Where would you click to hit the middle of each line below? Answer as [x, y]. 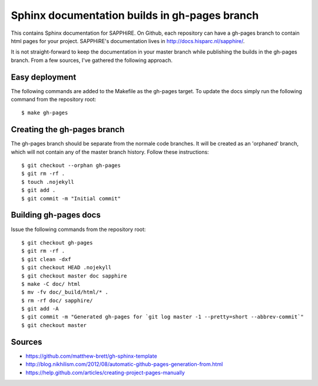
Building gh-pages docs [56, 215]
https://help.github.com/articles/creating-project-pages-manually [105, 372]
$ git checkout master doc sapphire [74, 276]
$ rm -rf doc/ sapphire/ [57, 300]
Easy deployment [44, 77]
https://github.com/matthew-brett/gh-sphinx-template [91, 356]
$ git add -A [40, 309]
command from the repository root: [54, 100]
